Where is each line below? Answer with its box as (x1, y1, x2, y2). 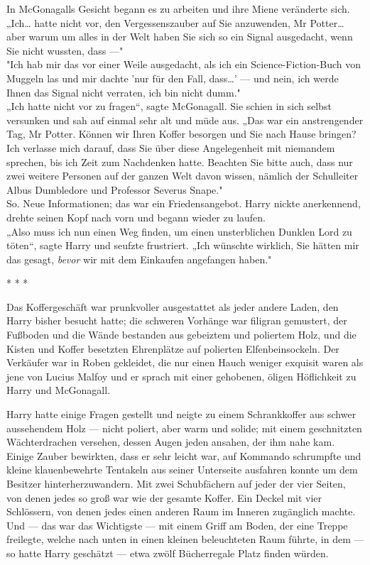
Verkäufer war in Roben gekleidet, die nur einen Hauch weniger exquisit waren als (6, 355, 364, 370)
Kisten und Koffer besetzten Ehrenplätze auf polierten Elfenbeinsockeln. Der (6, 341, 339, 356)
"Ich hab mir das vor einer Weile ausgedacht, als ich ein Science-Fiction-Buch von (6, 57, 361, 72)
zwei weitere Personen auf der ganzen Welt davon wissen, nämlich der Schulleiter (6, 168, 359, 183)
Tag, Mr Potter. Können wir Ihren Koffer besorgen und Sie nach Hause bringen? (6, 126, 357, 141)
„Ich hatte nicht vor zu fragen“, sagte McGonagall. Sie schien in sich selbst (6, 99, 332, 114)
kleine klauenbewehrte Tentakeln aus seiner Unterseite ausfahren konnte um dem (6, 462, 358, 477)
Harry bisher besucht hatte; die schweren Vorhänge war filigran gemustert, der (6, 313, 347, 328)
